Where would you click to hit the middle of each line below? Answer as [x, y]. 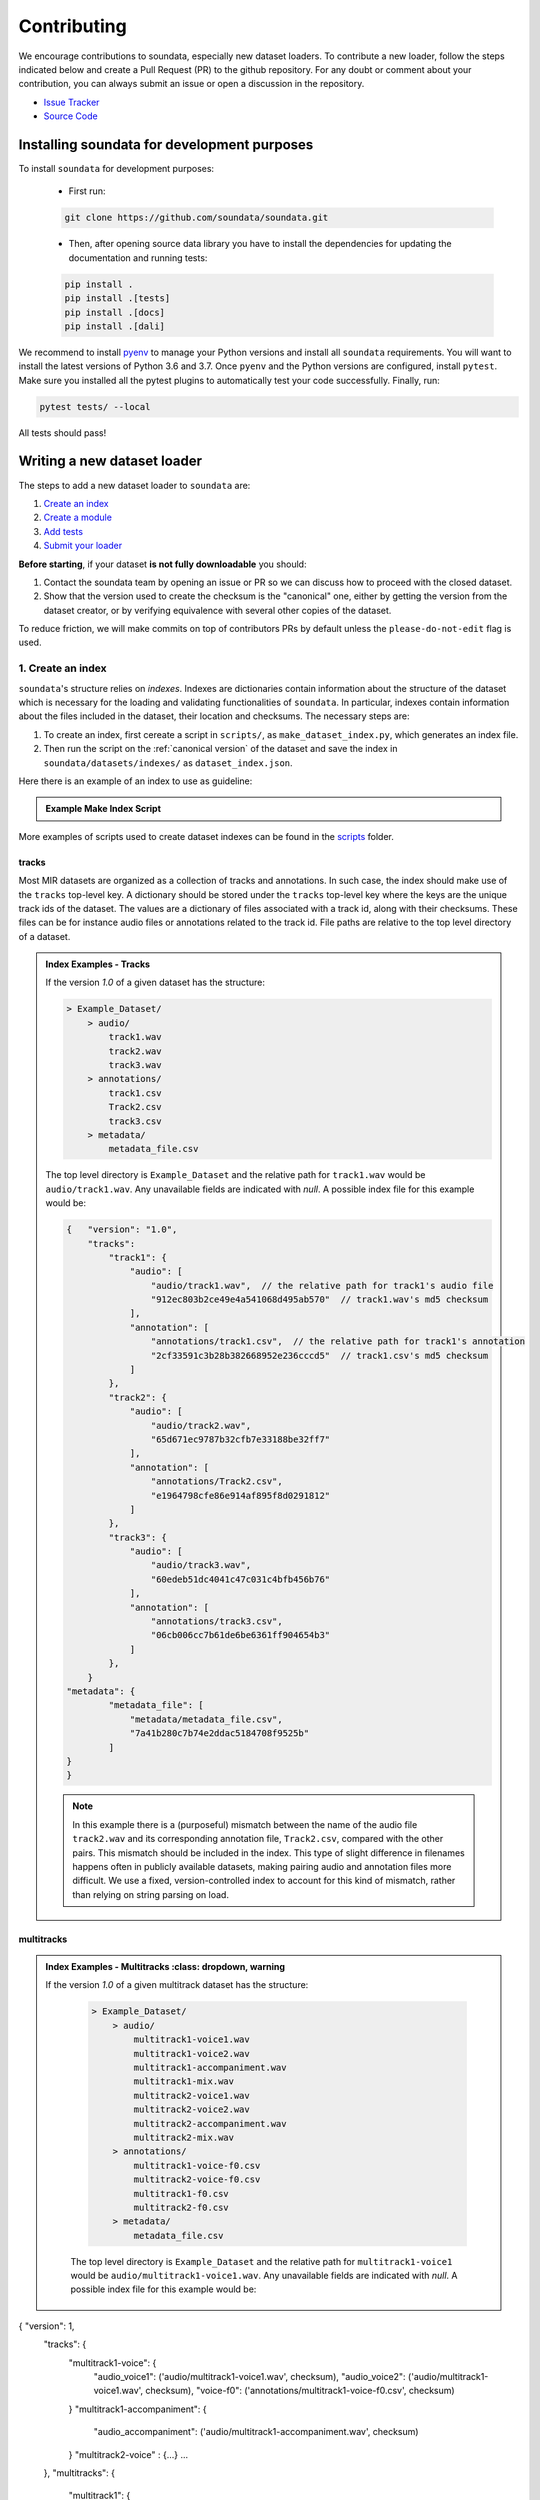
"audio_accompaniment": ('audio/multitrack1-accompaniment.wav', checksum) [256, 2432]
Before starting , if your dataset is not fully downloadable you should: [162, 564]
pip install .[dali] [114, 326]
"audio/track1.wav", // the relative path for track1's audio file [322, 1285]
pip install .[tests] [117, 298]
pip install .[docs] [114, 312]
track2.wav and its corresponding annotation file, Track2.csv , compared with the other [258, 1839]
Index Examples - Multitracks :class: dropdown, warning [165, 1967]
